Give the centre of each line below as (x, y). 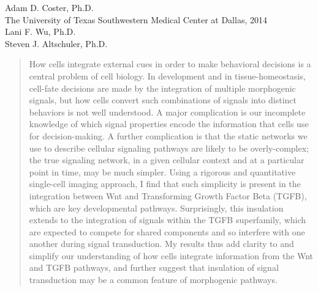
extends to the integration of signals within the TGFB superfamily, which (168, 220)
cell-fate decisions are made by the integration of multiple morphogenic (162, 88)
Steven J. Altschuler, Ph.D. (56, 43)
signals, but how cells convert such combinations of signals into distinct (163, 100)
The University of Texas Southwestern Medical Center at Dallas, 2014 (136, 19)
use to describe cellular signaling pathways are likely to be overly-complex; (169, 148)
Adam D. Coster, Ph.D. (49, 7)
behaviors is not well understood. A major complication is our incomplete (167, 112)
